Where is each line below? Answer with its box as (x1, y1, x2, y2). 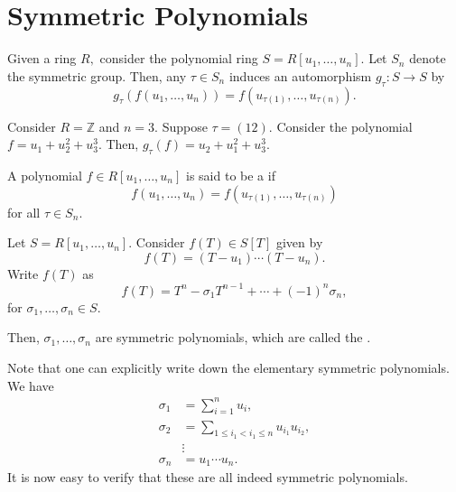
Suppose (162, 116, 208, 135)
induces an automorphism (228, 66, 372, 85)
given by (275, 233, 323, 252)
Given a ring (7, 49, 77, 68)
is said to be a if (186, 165, 275, 184)
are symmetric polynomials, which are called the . (95, 328, 371, 347)
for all (7, 202, 41, 221)
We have (7, 376, 54, 395)
